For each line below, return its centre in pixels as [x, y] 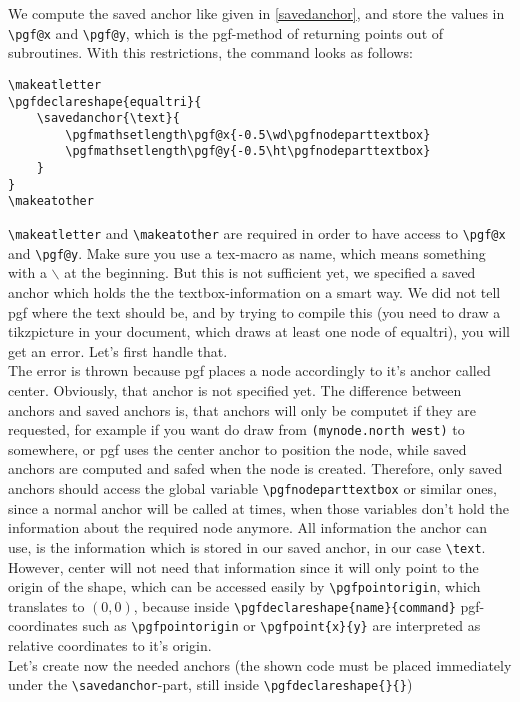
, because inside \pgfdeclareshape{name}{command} [294, 605]
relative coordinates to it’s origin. [110, 645]
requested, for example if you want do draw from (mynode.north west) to [236, 429]
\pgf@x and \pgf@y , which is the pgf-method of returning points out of [226, 32]
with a [27, 272]
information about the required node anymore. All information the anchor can [248, 527]
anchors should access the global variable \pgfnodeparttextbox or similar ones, [252, 488]
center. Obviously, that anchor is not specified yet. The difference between [235, 389]
